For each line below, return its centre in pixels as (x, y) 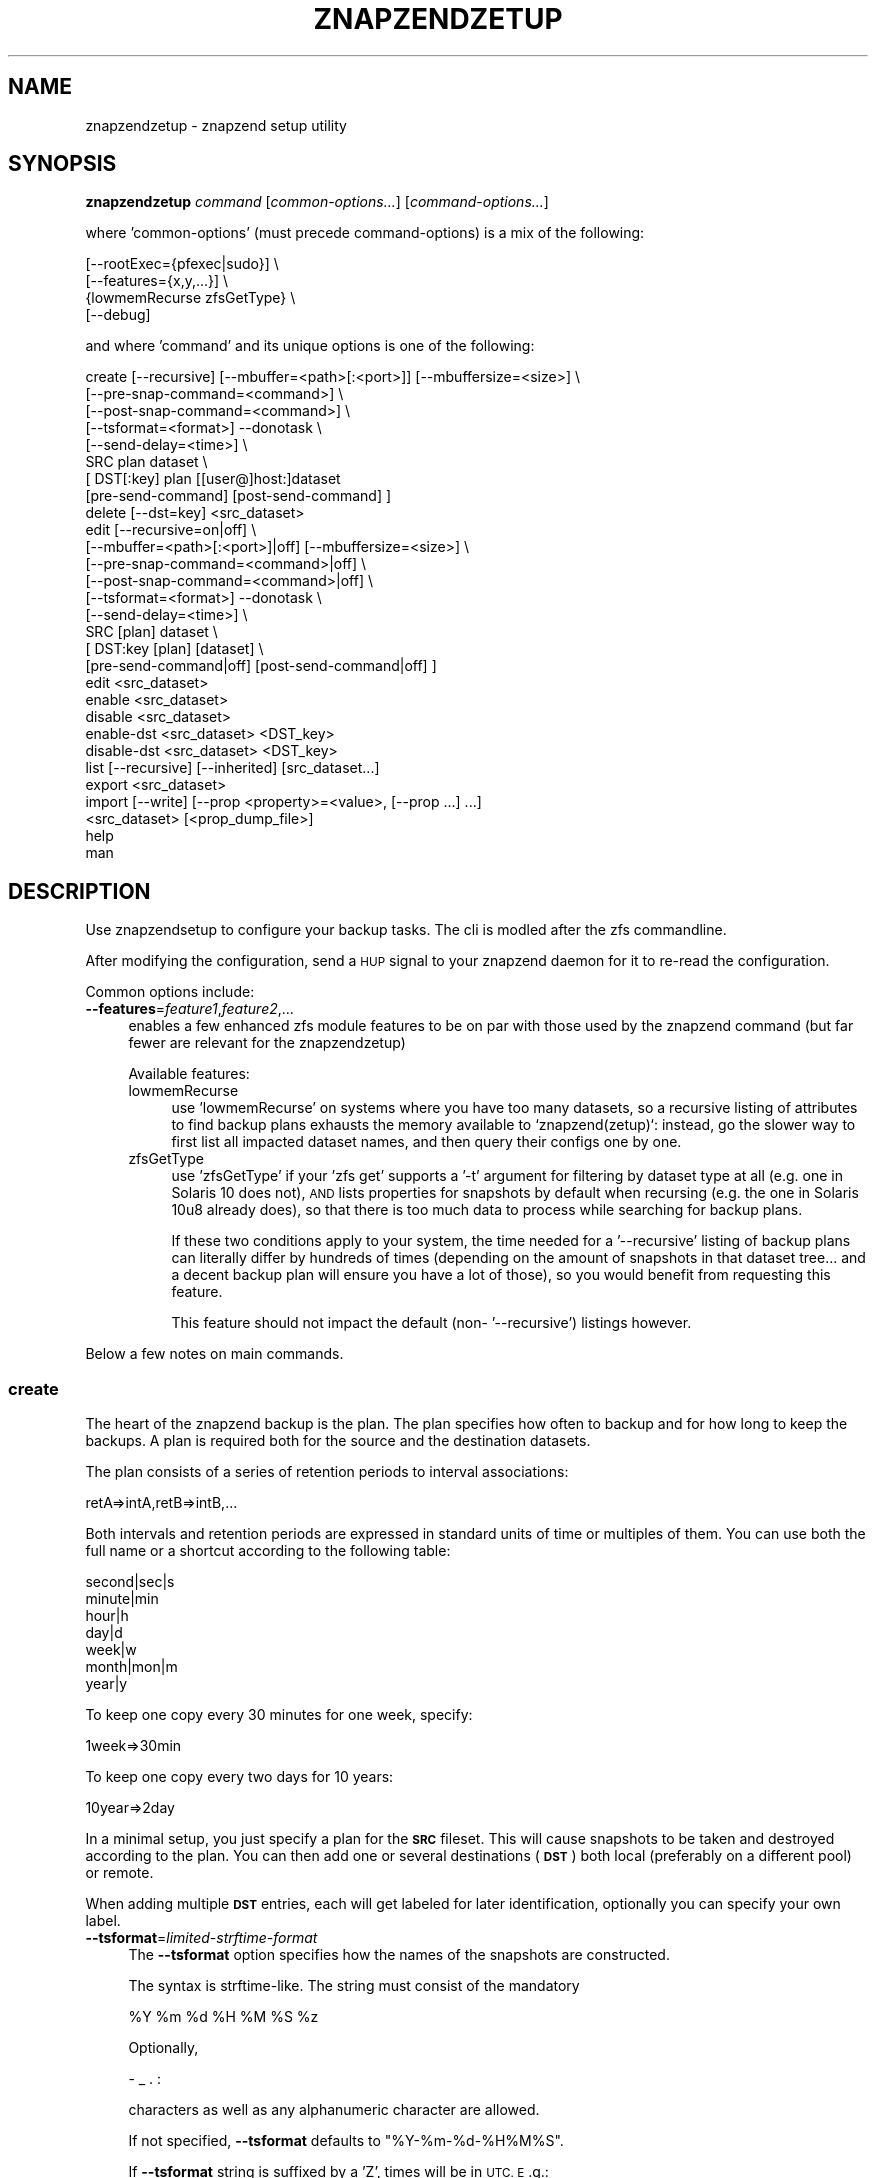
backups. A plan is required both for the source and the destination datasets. (338, 1441)
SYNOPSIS (62, 164)
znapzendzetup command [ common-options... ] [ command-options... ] (317, 202)
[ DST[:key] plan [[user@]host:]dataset (213, 479)
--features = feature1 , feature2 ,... (189, 1009)
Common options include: (170, 992)
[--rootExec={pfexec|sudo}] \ (182, 264)
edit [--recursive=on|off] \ (171, 530)
